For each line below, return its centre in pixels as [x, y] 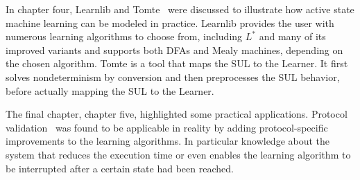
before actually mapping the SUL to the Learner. [110, 90]
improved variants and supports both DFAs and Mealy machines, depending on [174, 49]
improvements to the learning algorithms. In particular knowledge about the [168, 141]
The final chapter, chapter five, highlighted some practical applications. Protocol [177, 114]
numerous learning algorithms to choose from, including [124, 36]
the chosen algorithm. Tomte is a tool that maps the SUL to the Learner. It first [177, 63]
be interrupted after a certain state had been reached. [120, 168]
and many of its [292, 36]
